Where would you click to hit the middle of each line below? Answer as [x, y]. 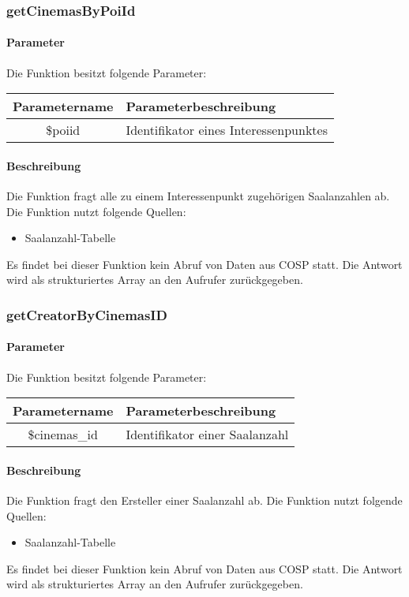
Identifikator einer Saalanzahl [207, 435]
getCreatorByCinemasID [87, 314]
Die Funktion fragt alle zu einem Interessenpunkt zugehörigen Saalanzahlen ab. [198, 196]
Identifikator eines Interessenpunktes [227, 130]
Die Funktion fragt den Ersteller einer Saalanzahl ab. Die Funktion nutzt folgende [204, 500]
